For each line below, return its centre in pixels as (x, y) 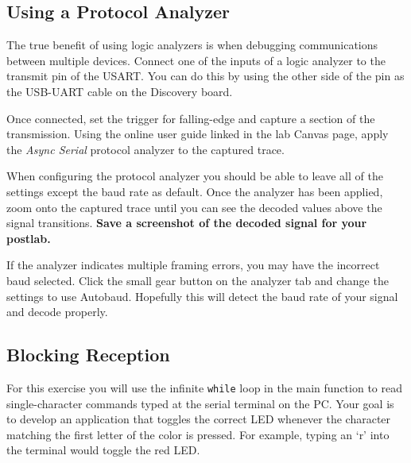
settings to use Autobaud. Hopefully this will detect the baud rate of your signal (202, 296)
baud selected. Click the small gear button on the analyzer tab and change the (198, 280)
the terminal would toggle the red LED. (103, 450)
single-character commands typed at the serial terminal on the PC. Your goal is (200, 403)
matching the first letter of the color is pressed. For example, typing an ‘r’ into (198, 434)
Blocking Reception (88, 355)
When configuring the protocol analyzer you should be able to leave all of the (195, 176)
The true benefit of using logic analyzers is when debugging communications (192, 45)
